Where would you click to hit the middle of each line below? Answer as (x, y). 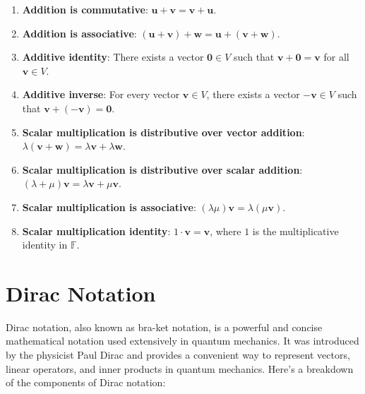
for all (336, 57)
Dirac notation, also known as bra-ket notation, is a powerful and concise (164, 327)
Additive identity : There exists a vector (113, 57)
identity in (45, 245)
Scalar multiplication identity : (96, 231)
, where (226, 231)
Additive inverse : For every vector (101, 94)
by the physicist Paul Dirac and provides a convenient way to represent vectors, (178, 355)
